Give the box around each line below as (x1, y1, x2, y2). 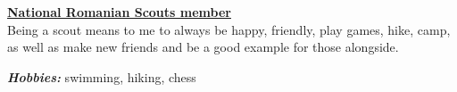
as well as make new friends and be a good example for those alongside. (7, 38, 399, 56)
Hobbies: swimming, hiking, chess (7, 67, 196, 86)
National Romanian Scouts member (7, 3, 231, 21)
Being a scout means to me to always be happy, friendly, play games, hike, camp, (7, 20, 451, 38)
